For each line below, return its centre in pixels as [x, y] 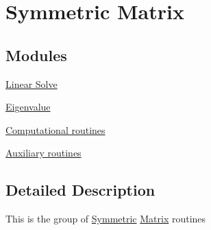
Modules [36, 55]
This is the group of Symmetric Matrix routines [106, 219]
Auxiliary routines [44, 153]
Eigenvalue [28, 107]
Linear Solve [32, 83]
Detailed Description [80, 190]
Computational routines [55, 129]
